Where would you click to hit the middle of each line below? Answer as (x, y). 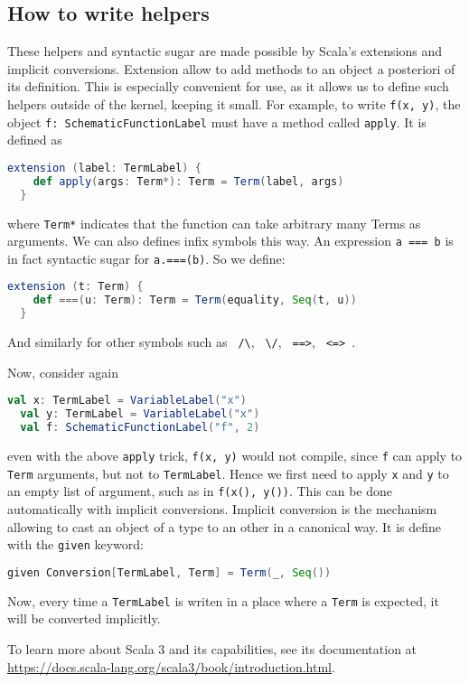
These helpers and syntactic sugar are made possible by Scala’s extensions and (225, 51)
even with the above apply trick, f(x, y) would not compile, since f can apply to (235, 455)
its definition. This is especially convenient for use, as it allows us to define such (228, 86)
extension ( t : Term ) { (75, 287)
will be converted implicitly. (84, 618)
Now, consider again (63, 372)
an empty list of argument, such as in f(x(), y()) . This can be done (200, 491)
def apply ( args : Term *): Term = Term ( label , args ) (188, 181)
